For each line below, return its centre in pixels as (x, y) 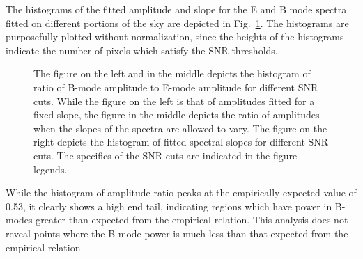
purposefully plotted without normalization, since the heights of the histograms (175, 37)
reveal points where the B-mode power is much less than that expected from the (177, 233)
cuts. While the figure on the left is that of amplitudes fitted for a (174, 101)
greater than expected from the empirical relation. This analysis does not (192, 220)
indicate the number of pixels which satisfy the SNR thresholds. (142, 50)
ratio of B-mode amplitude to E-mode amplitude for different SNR (176, 87)
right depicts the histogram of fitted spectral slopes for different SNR (181, 142)
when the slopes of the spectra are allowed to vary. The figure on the (180, 128)
